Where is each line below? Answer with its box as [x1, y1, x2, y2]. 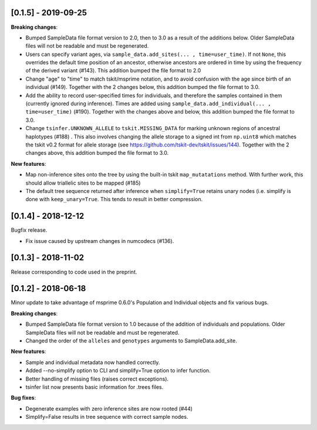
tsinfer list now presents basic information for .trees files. [25, 383, 164, 391]
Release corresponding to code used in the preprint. [11, 268, 137, 275]
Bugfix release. [11, 226, 48, 234]
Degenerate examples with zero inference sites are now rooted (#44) [25, 405, 193, 412]
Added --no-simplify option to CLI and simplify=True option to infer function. [25, 367, 211, 374]
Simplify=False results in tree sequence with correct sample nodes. [25, 414, 188, 421]
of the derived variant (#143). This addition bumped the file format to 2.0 [25, 67, 201, 74]
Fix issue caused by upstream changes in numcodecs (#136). [25, 237, 174, 244]
